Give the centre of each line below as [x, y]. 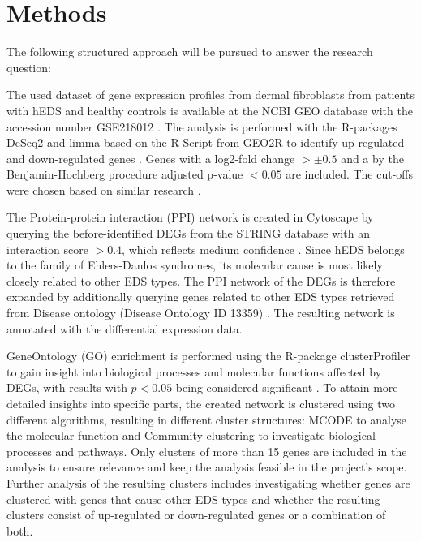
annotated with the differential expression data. [125, 328]
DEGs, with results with [67, 387]
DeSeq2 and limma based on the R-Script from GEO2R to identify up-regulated [206, 142]
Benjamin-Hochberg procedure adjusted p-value [125, 174]
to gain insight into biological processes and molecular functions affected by [194, 371]
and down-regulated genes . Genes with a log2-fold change [151, 158]
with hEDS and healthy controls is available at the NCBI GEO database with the [210, 110]
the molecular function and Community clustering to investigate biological [191, 435]
